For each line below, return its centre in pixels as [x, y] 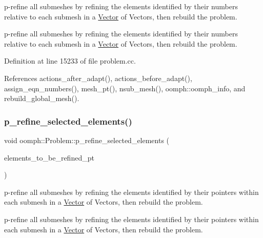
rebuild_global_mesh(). [42, 98]
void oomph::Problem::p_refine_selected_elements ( [87, 140]
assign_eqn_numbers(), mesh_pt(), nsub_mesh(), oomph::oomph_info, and [125, 88]
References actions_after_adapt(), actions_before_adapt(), [98, 78]
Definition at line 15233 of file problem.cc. [70, 61]
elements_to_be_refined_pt [49, 157]
